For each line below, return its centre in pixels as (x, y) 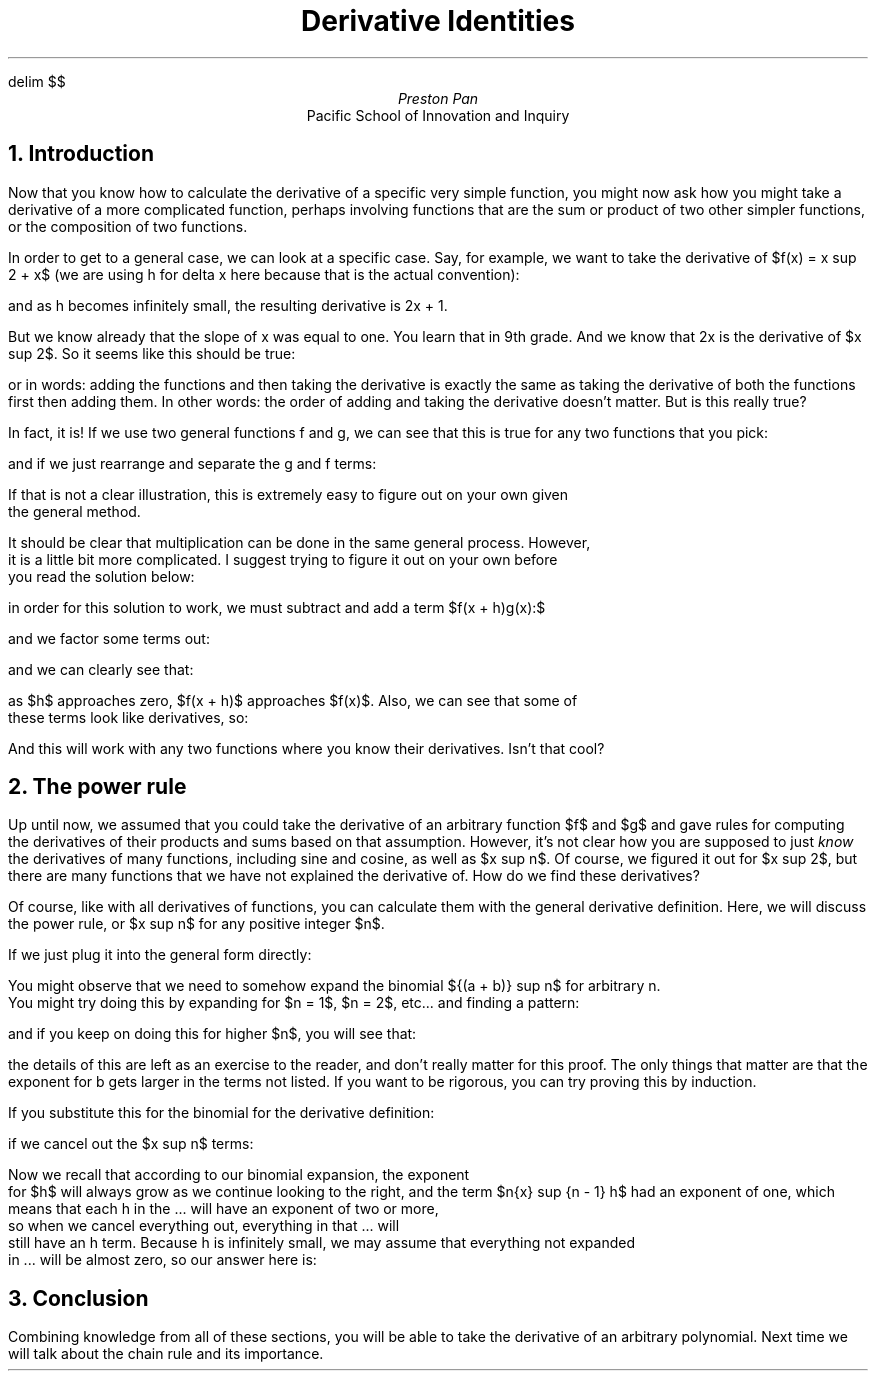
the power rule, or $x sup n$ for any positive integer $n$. (196, 924)
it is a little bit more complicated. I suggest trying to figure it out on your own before (283, 559)
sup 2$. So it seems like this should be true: (152, 353)
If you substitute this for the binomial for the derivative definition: (221, 1113)
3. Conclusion (78, 1298)
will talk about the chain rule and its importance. (166, 1354)
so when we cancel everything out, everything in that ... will (204, 1226)
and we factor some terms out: (109, 638)
